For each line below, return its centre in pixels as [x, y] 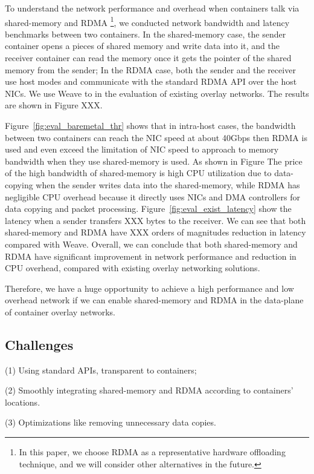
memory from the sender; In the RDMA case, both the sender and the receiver [150, 69]
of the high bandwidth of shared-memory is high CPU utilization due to [138, 173]
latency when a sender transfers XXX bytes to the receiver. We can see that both [155, 220]
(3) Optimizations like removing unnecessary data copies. [111, 422]
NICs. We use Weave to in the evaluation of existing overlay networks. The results [157, 93]
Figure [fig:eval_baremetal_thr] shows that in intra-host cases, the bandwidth [150, 125]
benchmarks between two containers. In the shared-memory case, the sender [146, 34]
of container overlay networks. [60, 311]
